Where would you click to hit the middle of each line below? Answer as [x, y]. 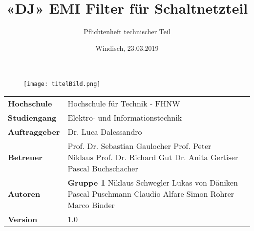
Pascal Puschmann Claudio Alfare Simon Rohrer [151, 193]
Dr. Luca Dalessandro [105, 131]
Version [23, 219]
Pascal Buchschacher [103, 168]
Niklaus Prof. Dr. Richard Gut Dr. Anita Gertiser [153, 157]
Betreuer [25, 157]
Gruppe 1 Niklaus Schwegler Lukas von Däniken [153, 182]
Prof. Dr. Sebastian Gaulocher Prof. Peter [139, 146]
